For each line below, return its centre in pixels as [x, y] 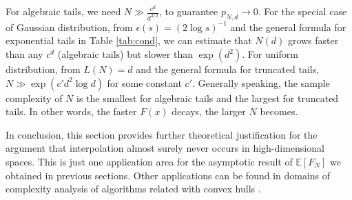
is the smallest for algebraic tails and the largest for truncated [208, 98]
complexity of [34, 98]
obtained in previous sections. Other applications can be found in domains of [168, 175]
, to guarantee [189, 11]
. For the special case [302, 11]
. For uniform [270, 54]
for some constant [144, 82]
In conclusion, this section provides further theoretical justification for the [162, 134]
